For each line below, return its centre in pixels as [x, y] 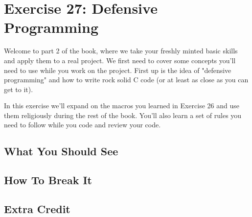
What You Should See [61, 151]
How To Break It [48, 180]
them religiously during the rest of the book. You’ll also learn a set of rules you [123, 115]
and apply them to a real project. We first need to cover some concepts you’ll [120, 60]
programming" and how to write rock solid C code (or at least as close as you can [126, 80]
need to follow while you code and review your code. [82, 125]
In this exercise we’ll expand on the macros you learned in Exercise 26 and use [122, 106]
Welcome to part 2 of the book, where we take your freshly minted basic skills [121, 51]
